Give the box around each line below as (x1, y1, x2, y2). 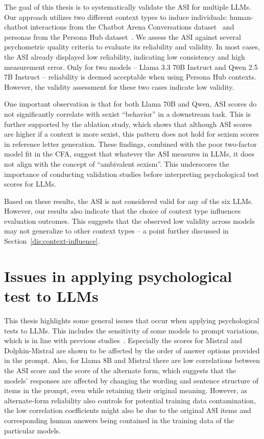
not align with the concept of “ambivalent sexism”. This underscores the (4, 158, 229, 169)
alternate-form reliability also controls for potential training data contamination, (4, 395, 256, 405)
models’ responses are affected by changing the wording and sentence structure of (4, 375, 259, 385)
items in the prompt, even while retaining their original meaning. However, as (4, 385, 247, 396)
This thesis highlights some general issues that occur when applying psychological (4, 315, 259, 325)
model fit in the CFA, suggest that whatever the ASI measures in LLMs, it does (4, 148, 254, 159)
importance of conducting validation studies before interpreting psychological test (4, 168, 259, 179)
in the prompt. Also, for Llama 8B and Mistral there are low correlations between (4, 355, 260, 366)
